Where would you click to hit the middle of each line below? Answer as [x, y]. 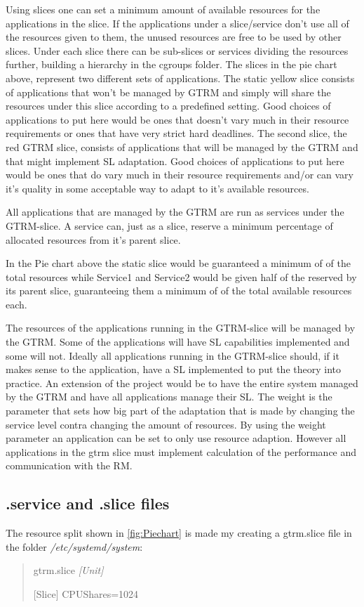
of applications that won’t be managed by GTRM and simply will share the [168, 92]
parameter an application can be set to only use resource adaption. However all [176, 438]
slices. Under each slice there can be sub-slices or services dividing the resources [177, 50]
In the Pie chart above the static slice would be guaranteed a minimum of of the [178, 263]
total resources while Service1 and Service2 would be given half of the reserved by [181, 276]
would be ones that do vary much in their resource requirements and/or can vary [180, 175]
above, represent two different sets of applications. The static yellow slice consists [180, 78]
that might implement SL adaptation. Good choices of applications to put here [175, 161]
